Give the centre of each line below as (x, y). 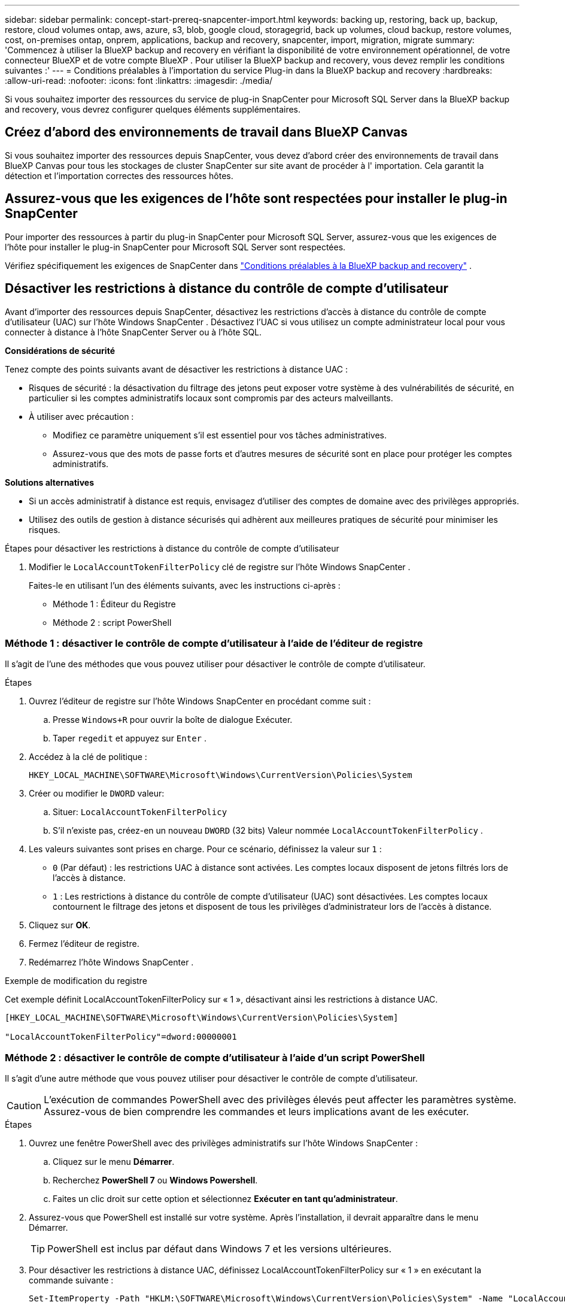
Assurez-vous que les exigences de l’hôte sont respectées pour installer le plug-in (256, 199)
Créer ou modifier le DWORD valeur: (97, 794)
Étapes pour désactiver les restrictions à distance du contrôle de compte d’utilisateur (172, 548)
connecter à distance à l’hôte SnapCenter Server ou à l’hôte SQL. (133, 332)
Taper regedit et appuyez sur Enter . (130, 738)
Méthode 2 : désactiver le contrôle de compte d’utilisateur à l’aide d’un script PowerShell (215, 1057)
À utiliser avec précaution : (81, 416)
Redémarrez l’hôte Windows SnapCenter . (111, 962)
